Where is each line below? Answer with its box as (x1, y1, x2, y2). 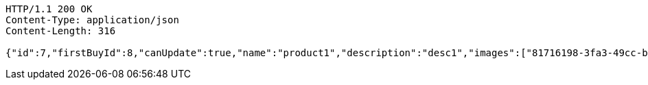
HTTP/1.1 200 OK (5, 3, 93, 14)
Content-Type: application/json (5, 14, 179, 25)
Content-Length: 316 (5, 25, 116, 36)
